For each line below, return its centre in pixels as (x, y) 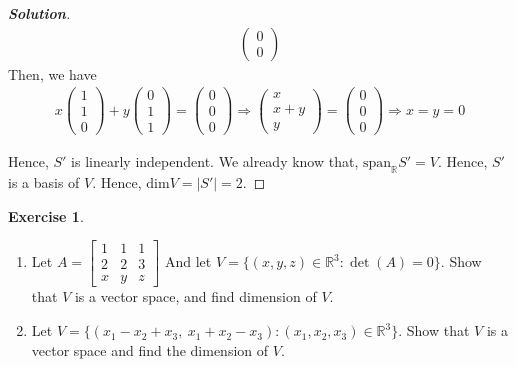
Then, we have (52, 73)
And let (188, 261)
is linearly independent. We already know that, (215, 161)
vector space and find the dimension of (150, 349)
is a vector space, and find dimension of (195, 296)
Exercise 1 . (46, 215)
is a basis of (44, 182)
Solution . (39, 13)
